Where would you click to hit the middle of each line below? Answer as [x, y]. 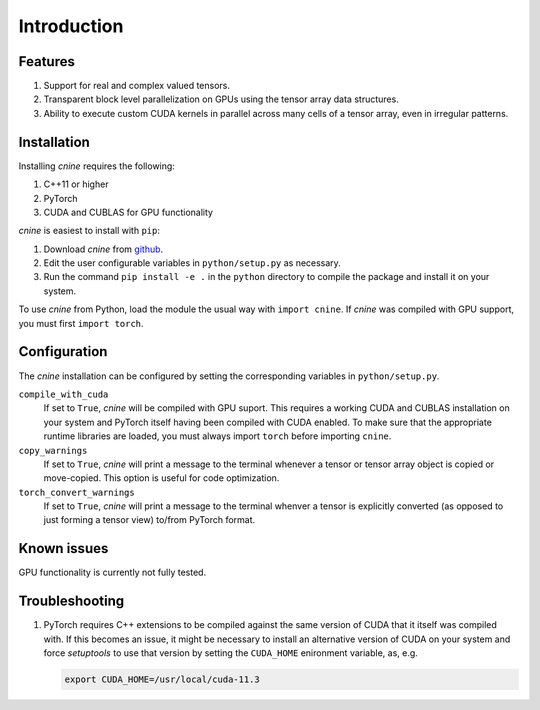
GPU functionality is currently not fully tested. [112, 572]
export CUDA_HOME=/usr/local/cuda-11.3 [162, 679]
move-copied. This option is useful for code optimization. [161, 478]
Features [46, 61]
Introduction [71, 26]
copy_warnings [53, 450]
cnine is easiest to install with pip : [89, 231]
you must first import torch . [81, 323]
